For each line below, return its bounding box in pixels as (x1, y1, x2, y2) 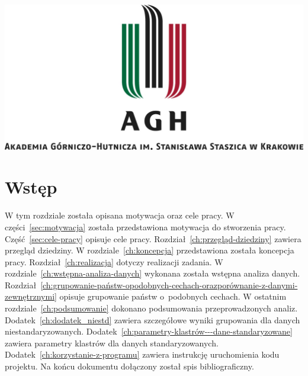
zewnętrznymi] (5, 290, 57, 303)
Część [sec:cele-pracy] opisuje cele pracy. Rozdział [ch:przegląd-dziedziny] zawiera (5, 232, 301, 245)
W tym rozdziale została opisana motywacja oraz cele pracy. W (5, 209, 235, 221)
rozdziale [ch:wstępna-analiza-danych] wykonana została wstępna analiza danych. (5, 267, 300, 279)
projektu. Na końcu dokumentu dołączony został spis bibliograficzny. (5, 360, 254, 372)
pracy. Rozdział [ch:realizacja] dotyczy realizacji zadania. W (5, 255, 223, 268)
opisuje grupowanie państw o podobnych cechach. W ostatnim (59, 290, 287, 303)
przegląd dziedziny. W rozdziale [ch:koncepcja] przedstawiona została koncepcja (5, 244, 294, 256)
